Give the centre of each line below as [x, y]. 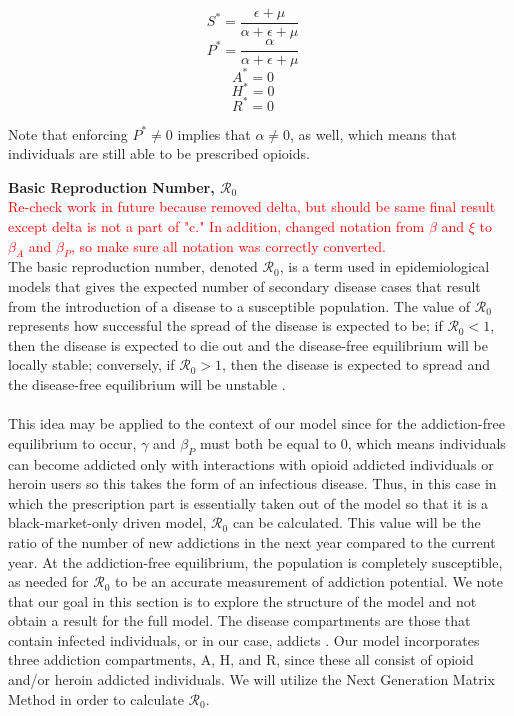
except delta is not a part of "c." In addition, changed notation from [216, 226]
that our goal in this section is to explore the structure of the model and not [242, 600]
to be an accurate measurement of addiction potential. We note [309, 581]
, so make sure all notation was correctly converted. [228, 245]
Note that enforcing [68, 133]
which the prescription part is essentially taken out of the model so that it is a [248, 502]
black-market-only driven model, [107, 522]
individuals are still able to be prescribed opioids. [159, 153]
